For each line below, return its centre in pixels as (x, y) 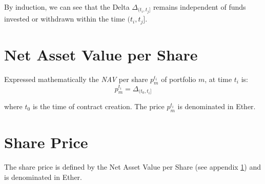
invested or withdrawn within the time (65, 19)
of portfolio (179, 79)
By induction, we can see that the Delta (67, 7)
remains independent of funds (199, 7)
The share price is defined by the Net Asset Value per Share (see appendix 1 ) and (133, 166)
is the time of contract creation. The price (98, 106)
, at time (218, 79)
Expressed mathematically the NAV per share (76, 79)
